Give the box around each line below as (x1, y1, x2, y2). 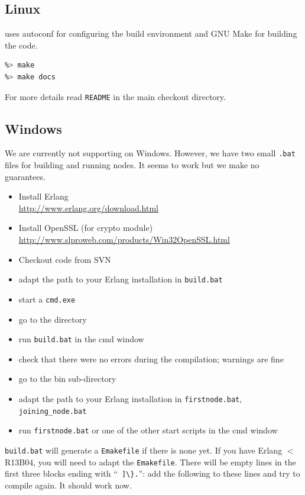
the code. (5, 38, 38, 51)
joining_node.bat (18, 407, 87, 416)
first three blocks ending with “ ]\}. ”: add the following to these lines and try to (5, 467, 300, 480)
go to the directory (18, 313, 87, 325)
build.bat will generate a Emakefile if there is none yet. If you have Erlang (5, 443, 283, 456)
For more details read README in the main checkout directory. (5, 90, 226, 102)
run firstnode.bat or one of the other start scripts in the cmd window (18, 424, 278, 436)
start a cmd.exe (18, 292, 76, 305)
